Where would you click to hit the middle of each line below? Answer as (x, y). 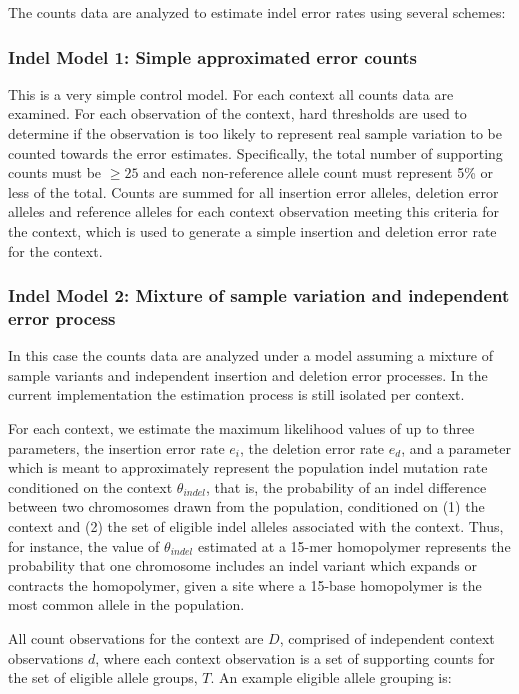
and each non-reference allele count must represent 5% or (318, 172)
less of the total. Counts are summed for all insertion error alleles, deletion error (253, 191)
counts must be (55, 172)
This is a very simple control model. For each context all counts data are (231, 93)
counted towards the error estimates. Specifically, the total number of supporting (255, 152)
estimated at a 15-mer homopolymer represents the (354, 545)
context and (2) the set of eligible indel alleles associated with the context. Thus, (256, 526)
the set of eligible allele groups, (103, 677)
